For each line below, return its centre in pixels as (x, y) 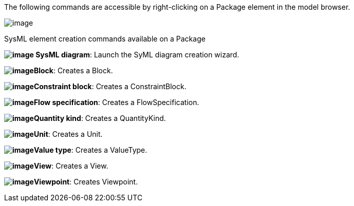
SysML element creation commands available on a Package (105, 39)
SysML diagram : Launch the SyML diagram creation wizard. (137, 55)
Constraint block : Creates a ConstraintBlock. (110, 86)
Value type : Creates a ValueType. (90, 150)
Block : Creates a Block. (73, 70)
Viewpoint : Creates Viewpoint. (86, 182)
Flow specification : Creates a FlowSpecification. (116, 102)
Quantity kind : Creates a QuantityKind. (100, 118)
